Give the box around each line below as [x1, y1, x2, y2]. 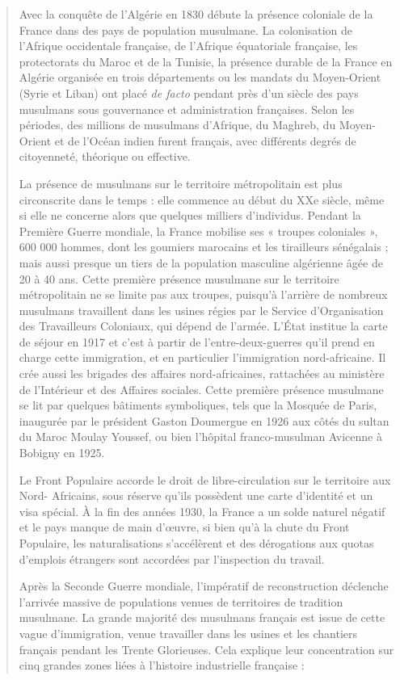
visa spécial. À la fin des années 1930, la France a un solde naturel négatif [19, 502, 385, 519]
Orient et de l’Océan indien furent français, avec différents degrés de [19, 132, 356, 149]
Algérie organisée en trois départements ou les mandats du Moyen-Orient [19, 69, 381, 86]
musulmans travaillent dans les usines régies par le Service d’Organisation [19, 301, 384, 318]
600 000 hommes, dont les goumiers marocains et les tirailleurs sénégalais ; [19, 238, 389, 255]
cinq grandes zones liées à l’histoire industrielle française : [19, 657, 305, 674]
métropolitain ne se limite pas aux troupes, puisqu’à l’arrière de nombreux [19, 286, 388, 303]
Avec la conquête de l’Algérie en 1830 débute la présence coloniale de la [19, 6, 373, 22]
